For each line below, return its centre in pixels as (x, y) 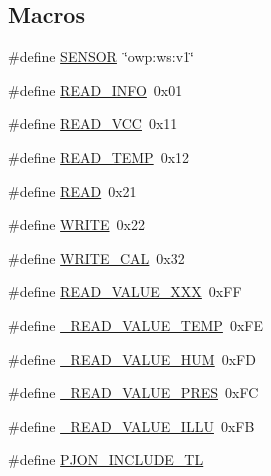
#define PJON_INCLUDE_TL (106, 459)
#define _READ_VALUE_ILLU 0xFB (131, 425)
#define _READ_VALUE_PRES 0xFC (133, 392)
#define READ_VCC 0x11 (93, 123)
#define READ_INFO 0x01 (95, 89)
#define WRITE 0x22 (76, 224)
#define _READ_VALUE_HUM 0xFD (132, 358)
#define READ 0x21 (72, 190)
